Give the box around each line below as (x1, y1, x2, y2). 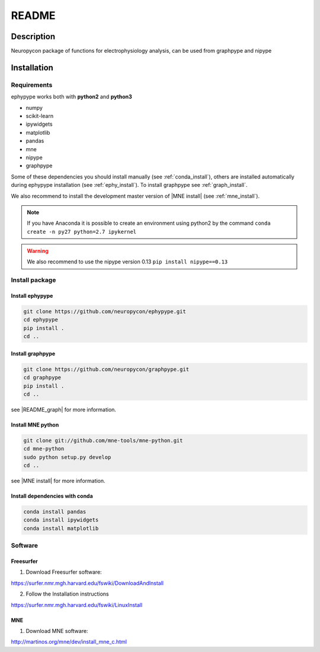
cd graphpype (23, 374, 62, 381)
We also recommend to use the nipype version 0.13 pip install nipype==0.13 (27, 258, 228, 265)
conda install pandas (23, 508, 87, 516)
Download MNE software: (25, 627, 88, 634)
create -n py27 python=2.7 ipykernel (27, 228, 137, 235)
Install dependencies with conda (11, 492, 93, 500)
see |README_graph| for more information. (11, 406, 117, 413)
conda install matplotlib (23, 525, 99, 532)
